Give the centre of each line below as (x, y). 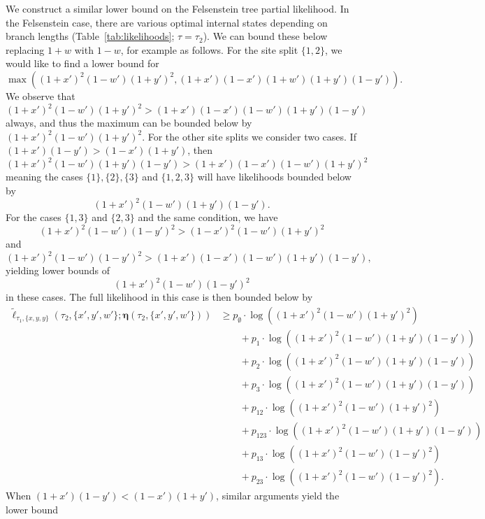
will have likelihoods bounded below (274, 177)
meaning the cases (44, 177)
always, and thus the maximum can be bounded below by (129, 123)
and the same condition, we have (208, 217)
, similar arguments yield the (278, 496)
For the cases (34, 217)
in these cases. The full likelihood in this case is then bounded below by (159, 297)
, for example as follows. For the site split (209, 49)
